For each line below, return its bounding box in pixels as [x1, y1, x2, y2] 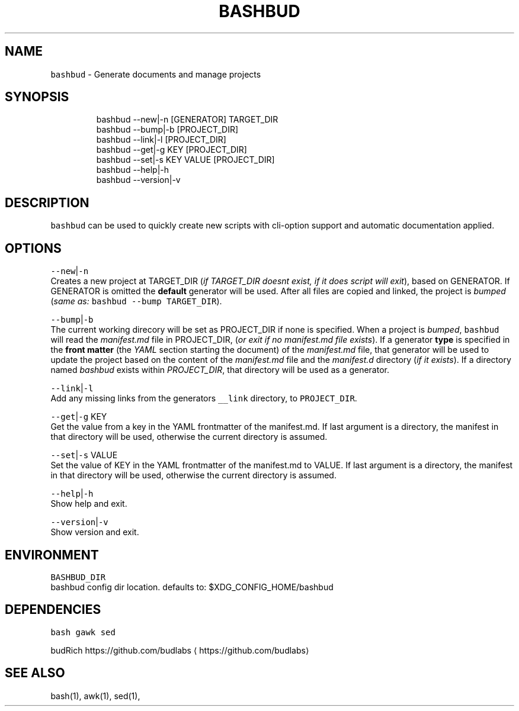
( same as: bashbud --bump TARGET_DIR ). [50, 296, 222, 307]
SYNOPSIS [5, 89, 69, 105]
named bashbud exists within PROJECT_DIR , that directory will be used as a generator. [50, 365, 389, 375]
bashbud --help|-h [96, 165, 169, 175]
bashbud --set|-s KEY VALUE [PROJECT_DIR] [96, 155, 275, 165]
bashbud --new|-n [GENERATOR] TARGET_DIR [96, 114, 278, 125]
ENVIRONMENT [5, 547, 99, 562]
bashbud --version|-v [96, 175, 181, 185]
